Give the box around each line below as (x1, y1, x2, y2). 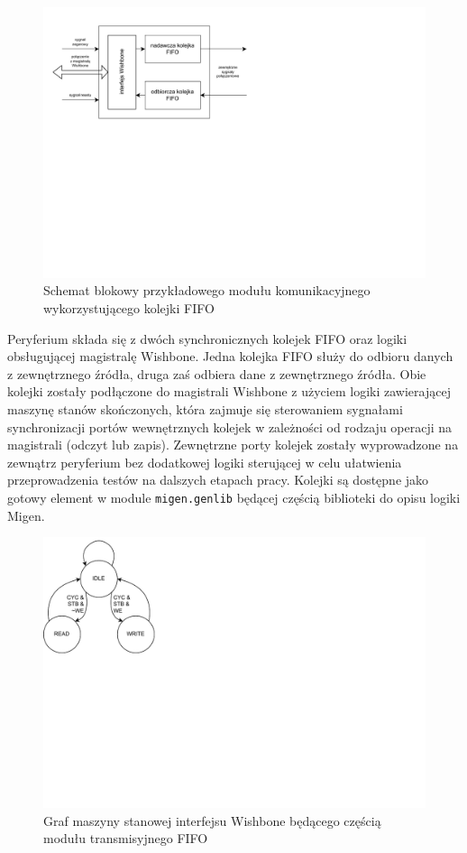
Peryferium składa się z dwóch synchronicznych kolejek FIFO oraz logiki (7, 329, 407, 348)
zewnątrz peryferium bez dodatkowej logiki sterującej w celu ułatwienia (7, 452, 402, 471)
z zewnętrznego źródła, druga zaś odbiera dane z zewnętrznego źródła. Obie (7, 364, 426, 383)
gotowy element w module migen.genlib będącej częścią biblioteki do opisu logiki (7, 487, 461, 506)
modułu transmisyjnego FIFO (43, 829, 208, 848)
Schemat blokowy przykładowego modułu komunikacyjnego (43, 281, 371, 300)
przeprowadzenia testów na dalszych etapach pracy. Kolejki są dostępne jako (7, 470, 429, 489)
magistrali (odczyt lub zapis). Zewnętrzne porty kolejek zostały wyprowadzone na (7, 435, 459, 454)
